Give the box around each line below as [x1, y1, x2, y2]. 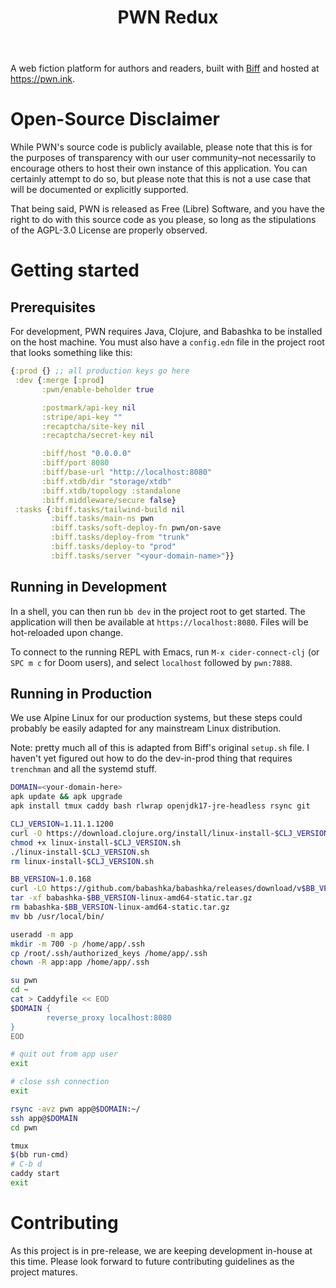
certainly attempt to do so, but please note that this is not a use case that [10, 173, 312, 185]
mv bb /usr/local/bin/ [10, 911, 105, 921]
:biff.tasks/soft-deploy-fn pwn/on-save [50, 523, 222, 533]
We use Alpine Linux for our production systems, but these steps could [10, 712, 303, 724]
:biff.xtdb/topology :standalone [41, 486, 182, 496]
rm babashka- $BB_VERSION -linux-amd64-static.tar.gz [10, 902, 230, 912]
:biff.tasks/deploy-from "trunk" [50, 532, 190, 543]
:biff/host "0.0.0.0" [41, 449, 132, 459]
